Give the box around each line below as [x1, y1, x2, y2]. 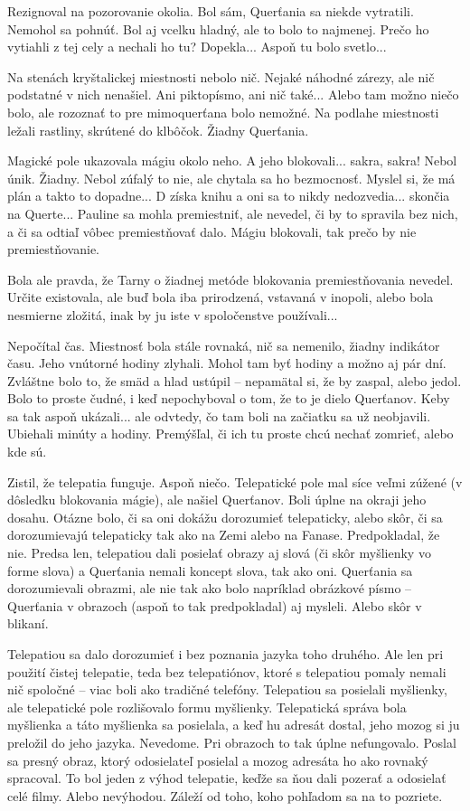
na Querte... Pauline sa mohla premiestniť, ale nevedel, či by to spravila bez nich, [7, 203, 458, 222]
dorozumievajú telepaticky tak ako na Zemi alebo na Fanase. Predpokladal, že [7, 525, 440, 544]
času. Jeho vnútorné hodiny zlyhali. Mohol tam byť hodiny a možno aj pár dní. [7, 354, 446, 372]
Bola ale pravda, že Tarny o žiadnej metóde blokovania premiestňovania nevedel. [7, 269, 454, 288]
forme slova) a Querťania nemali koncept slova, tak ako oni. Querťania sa [7, 561, 413, 580]
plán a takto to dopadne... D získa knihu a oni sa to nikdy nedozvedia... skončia [7, 186, 450, 205]
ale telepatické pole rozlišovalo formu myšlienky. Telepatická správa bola [7, 697, 407, 716]
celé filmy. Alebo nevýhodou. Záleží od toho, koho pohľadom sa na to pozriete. [7, 786, 443, 805]
